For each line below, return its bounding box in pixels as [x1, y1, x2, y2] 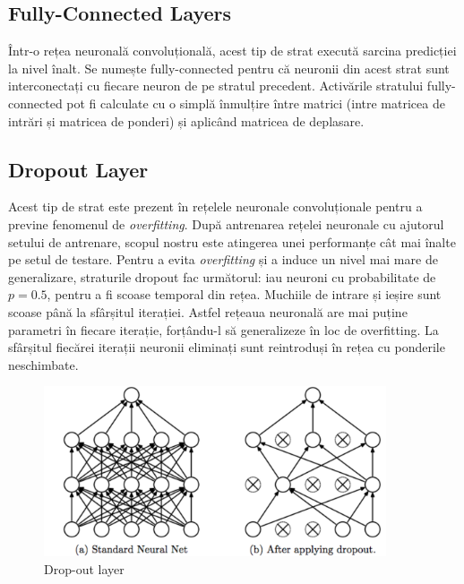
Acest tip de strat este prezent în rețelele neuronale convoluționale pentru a [8, 197, 423, 216]
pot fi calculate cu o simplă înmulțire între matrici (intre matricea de [66, 93, 445, 112]
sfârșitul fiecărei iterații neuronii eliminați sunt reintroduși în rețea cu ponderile [8, 338, 445, 356]
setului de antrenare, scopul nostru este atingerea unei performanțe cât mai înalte [8, 232, 456, 251]
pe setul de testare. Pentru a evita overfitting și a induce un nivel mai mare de [8, 250, 438, 269]
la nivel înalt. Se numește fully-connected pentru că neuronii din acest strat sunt [8, 58, 450, 77]
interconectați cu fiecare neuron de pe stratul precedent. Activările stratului [8, 76, 424, 95]
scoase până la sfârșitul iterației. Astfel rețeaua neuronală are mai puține [8, 302, 408, 321]
